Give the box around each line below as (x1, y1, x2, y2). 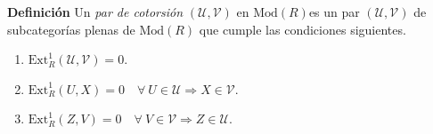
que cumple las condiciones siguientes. (199, 20, 406, 38)
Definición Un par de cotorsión (7, 3, 184, 20)
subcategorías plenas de (7, 20, 135, 38)
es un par (308, 3, 360, 20)
